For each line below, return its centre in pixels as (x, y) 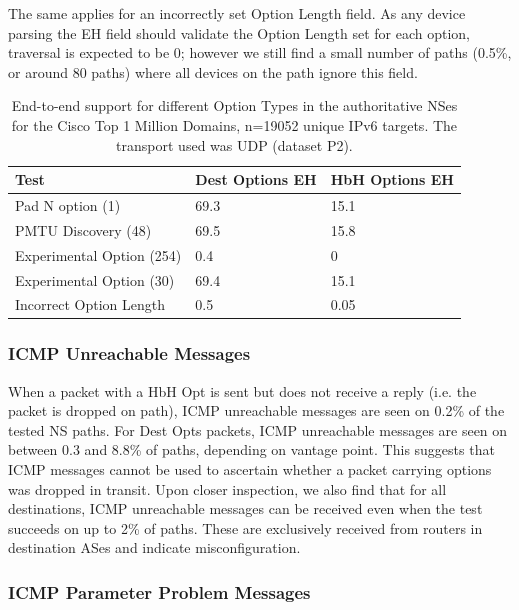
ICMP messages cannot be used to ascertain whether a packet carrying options (250, 469)
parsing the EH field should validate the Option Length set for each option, (239, 32)
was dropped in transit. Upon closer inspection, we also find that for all (227, 488)
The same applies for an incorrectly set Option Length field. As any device (237, 13)
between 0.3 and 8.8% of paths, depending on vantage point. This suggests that (251, 449)
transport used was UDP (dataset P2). (234, 144)
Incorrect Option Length (90, 304)
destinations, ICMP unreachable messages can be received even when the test (245, 508)
